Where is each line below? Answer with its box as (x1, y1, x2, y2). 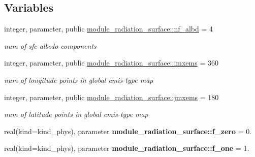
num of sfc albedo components (4, 40, 97, 51)
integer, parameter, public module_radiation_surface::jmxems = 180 (4, 91, 219, 102)
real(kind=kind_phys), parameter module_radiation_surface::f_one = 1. (4, 143, 249, 153)
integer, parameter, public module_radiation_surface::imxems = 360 (4, 57, 218, 68)
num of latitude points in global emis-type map (4, 109, 148, 119)
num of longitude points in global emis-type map (4, 74, 153, 85)
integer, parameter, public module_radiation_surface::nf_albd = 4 (4, 23, 213, 34)
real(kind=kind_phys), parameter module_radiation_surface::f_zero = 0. (4, 125, 252, 136)
